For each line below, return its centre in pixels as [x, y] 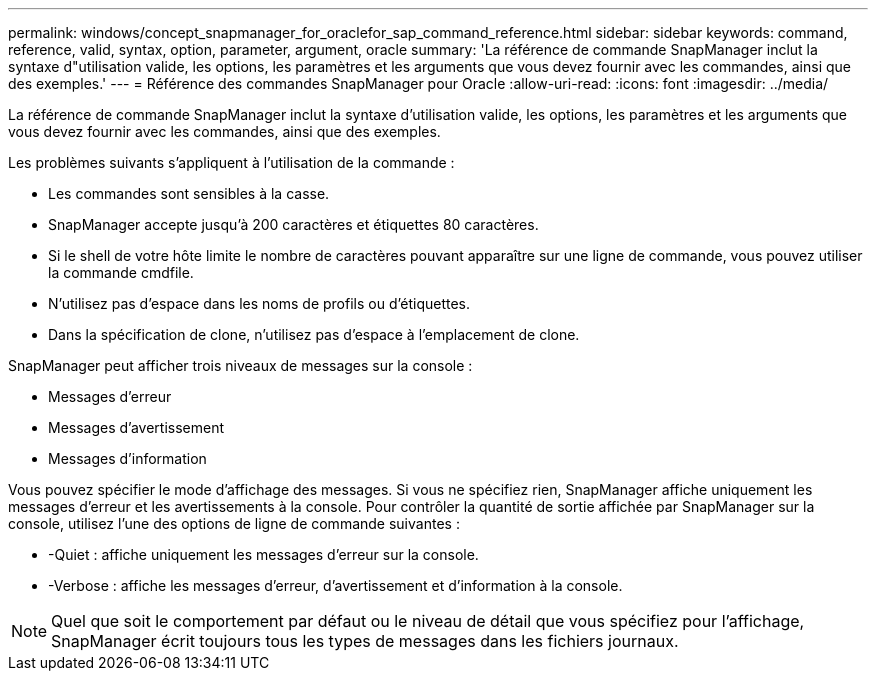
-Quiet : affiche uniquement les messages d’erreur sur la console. [263, 554]
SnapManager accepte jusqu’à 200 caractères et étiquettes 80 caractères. [293, 224]
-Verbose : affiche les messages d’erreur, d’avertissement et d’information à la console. [335, 585]
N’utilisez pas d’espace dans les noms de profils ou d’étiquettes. [259, 303]
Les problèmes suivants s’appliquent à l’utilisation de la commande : [231, 162]
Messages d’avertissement [136, 427]
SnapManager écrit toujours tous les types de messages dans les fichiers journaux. [365, 641]
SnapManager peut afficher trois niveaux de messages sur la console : [240, 365]
